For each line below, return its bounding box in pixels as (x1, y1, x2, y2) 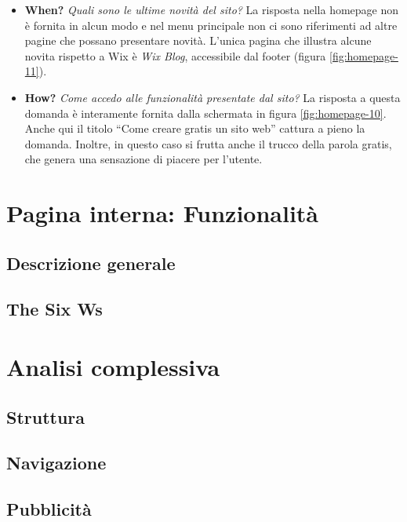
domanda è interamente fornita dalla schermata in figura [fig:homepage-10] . (24, 104, 387, 121)
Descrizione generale (6, 250, 176, 275)
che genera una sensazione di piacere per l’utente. (24, 151, 263, 167)
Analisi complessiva (6, 351, 220, 383)
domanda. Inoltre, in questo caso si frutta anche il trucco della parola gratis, (24, 135, 392, 151)
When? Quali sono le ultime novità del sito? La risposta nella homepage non (24, 2, 399, 17)
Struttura (6, 404, 85, 429)
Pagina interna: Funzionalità (6, 197, 319, 229)
